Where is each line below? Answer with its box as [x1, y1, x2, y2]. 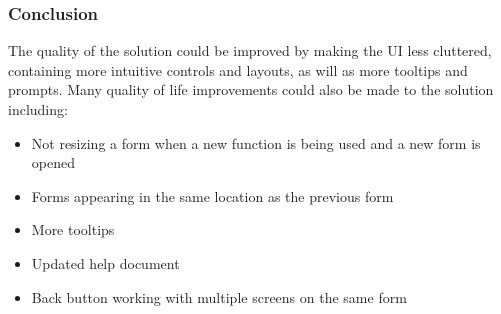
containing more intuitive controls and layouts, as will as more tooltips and [8, 59, 468, 80]
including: [8, 99, 68, 119]
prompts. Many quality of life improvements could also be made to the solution [8, 79, 494, 100]
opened [31, 152, 75, 173]
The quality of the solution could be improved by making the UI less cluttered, [8, 40, 492, 61]
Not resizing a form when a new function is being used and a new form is [31, 132, 481, 153]
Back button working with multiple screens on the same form [31, 286, 407, 307]
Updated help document [31, 252, 180, 273]
